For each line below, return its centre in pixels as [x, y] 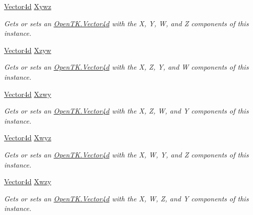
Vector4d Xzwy [28, 94]
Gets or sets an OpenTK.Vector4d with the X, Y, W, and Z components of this [126, 23]
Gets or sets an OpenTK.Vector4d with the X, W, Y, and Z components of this [126, 154]
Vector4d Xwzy [28, 181]
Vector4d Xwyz [28, 138]
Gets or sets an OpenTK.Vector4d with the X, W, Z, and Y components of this [126, 198]
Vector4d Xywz [28, 6]
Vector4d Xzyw [28, 50]
